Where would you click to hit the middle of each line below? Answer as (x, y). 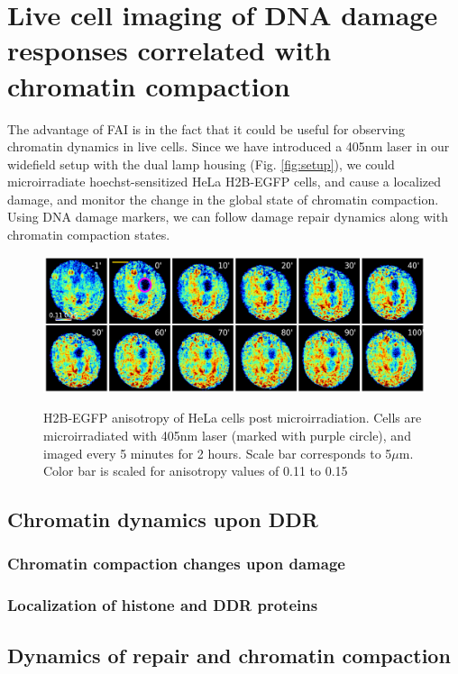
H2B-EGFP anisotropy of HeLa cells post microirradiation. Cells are (233, 418)
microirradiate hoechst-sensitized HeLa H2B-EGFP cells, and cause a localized (224, 182)
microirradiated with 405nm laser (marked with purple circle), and (227, 435)
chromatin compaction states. (89, 235)
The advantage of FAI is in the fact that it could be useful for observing (206, 128)
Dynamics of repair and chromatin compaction (229, 655)
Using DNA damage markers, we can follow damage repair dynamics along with (228, 217)
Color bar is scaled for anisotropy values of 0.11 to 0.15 (196, 471)
